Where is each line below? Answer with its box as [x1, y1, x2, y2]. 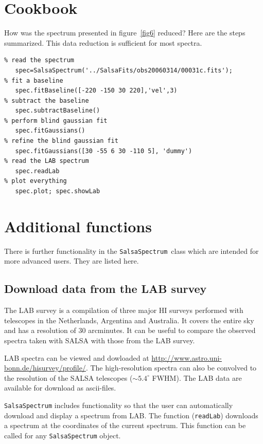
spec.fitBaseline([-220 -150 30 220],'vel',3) [15, 87, 178, 95]
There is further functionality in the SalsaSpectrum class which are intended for [4, 245, 259, 256]
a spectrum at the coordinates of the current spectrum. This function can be [4, 420, 246, 431]
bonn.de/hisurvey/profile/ [4, 362, 86, 373]
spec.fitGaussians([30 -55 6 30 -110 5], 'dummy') [15, 147, 192, 155]
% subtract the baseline [4, 97, 89, 104]
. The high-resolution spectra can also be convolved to [85, 362, 257, 373]
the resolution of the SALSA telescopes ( [4, 372, 133, 383]
